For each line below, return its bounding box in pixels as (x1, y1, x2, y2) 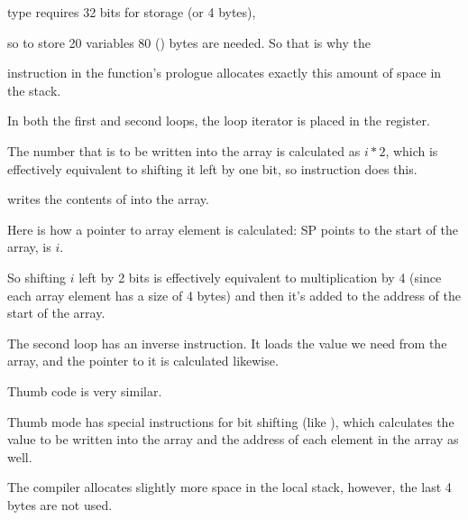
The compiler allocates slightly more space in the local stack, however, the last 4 (7, 478, 452, 497)
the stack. (7, 80, 61, 99)
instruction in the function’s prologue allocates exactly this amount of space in (7, 63, 442, 82)
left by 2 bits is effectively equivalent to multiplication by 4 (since (78, 267, 442, 286)
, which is (385, 141, 438, 160)
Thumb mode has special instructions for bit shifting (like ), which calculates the (7, 412, 454, 431)
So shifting (7, 267, 67, 286)
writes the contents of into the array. (7, 190, 209, 209)
